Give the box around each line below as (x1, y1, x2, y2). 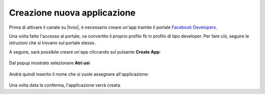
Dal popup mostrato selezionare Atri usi (9, 60, 90, 66)
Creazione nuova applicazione (9, 7, 136, 18)
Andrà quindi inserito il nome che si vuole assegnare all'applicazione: (9, 71, 149, 77)
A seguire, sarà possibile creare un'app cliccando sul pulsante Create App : (9, 49, 161, 55)
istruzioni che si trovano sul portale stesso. (9, 40, 96, 46)
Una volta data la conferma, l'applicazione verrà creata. (9, 82, 122, 88)
